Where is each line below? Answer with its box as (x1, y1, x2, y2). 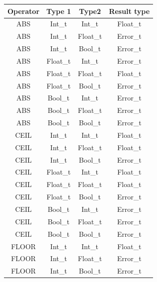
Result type (109, 5, 150, 16)
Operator (7, 5, 40, 16)
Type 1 (46, 5, 71, 16)
